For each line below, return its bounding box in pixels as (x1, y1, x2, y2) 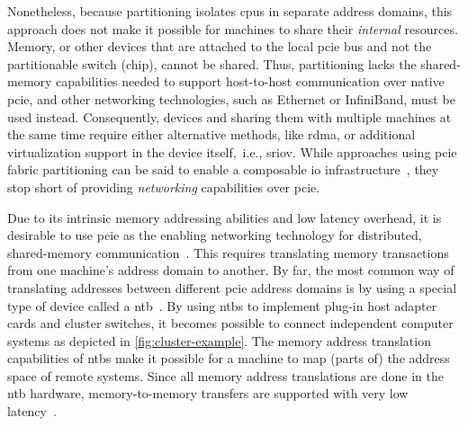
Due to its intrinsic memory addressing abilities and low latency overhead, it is (7, 208, 442, 226)
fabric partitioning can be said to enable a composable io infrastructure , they (7, 160, 439, 179)
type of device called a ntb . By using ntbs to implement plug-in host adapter (7, 296, 437, 315)
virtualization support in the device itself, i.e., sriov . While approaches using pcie (7, 142, 457, 161)
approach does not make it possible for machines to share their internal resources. (7, 19, 458, 38)
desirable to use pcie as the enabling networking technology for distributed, (7, 226, 422, 244)
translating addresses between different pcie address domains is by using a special (7, 278, 457, 297)
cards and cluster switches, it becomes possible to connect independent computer (7, 314, 454, 333)
